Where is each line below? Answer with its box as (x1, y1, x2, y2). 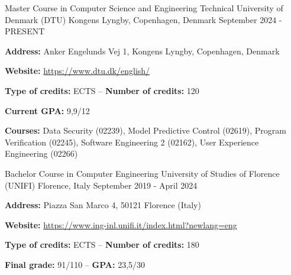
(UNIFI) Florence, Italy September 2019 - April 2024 (5, 179, 198, 191)
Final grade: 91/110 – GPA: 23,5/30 (5, 258, 145, 270)
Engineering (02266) (5, 147, 78, 160)
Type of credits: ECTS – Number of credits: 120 (5, 84, 199, 96)
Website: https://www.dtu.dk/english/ (5, 64, 150, 77)
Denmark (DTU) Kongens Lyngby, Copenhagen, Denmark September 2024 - (5, 13, 282, 25)
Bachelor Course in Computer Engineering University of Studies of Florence (5, 167, 280, 179)
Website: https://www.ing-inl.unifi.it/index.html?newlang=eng (5, 218, 237, 231)
